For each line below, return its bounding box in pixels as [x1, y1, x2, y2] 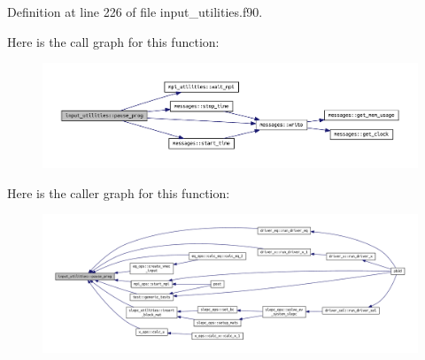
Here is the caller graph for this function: [7, 183, 230, 202]
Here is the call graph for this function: [7, 32, 220, 50]
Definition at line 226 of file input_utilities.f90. [7, 3, 263, 20]
